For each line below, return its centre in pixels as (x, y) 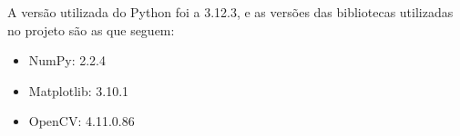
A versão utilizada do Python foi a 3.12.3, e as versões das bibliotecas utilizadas (230, 12)
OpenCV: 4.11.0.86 (82, 121)
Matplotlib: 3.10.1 (79, 90)
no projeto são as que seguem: (91, 29)
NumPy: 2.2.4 (67, 60)
